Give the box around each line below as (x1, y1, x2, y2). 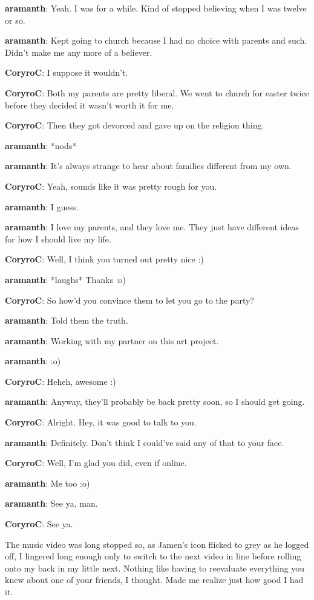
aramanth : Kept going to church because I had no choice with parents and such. (5, 34, 307, 47)
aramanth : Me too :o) (5, 476, 90, 489)
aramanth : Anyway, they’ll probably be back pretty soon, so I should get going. (5, 395, 305, 408)
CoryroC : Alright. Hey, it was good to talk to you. (5, 416, 197, 428)
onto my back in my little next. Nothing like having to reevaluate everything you (5, 561, 305, 574)
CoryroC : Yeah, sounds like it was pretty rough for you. (5, 179, 217, 192)
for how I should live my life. (5, 232, 111, 245)
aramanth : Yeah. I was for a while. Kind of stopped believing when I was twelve (5, 2, 307, 14)
